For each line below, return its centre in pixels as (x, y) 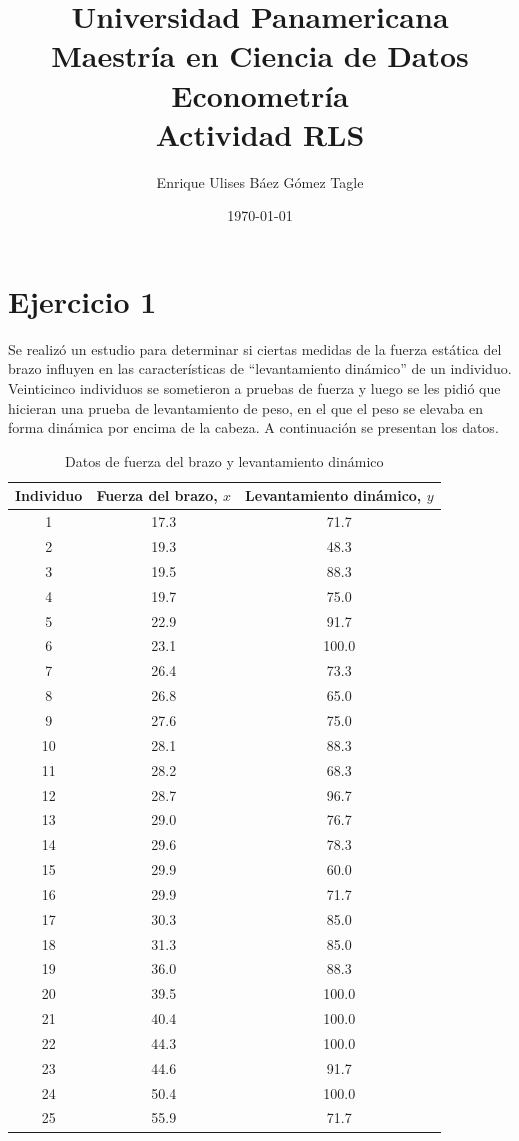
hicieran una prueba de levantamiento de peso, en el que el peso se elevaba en (246, 407)
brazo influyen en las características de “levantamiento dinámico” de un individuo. (260, 368)
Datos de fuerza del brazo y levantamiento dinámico (224, 460)
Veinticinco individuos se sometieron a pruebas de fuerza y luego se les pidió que (254, 388)
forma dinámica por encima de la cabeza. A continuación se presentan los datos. (253, 427)
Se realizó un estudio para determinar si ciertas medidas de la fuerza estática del (255, 348)
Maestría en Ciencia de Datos (260, 55)
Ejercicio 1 (82, 300)
